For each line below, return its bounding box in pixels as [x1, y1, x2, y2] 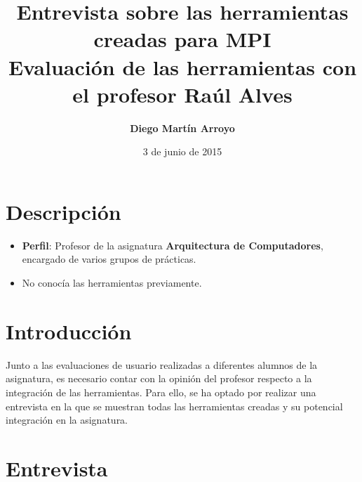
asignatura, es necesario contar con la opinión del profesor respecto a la [6, 371, 312, 386]
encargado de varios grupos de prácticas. [22, 252, 196, 266]
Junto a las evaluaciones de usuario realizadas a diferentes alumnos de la [6, 357, 318, 372]
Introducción [6, 316, 132, 345]
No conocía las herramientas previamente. [22, 275, 202, 289]
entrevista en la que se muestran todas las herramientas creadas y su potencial [6, 398, 343, 413]
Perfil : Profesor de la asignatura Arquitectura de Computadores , [22, 237, 323, 252]
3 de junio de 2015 [142, 144, 222, 159]
